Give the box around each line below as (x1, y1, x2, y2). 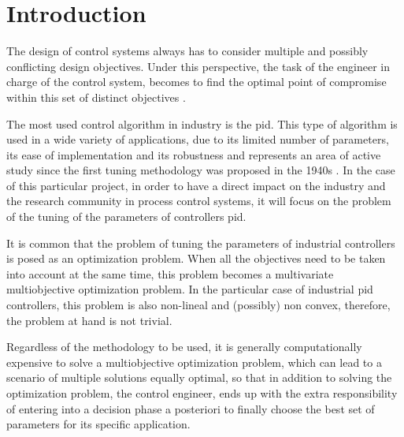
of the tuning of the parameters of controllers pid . (6, 208, 246, 225)
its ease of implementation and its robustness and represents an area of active (6, 146, 381, 162)
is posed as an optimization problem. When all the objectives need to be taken (6, 250, 386, 267)
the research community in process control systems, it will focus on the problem (6, 192, 391, 209)
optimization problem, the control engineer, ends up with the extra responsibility (6, 385, 398, 401)
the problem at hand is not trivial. (6, 312, 172, 328)
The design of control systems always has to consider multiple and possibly (6, 43, 369, 59)
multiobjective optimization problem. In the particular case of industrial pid (6, 281, 373, 297)
